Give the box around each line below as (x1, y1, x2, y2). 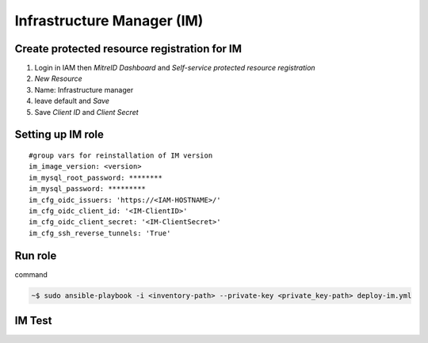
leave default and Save (34, 96, 110, 106)
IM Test (14, 314, 52, 328)
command (14, 269, 48, 279)
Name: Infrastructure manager (34, 85, 134, 94)
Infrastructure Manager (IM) (14, 12, 204, 29)
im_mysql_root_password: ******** (29, 173, 162, 182)
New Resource (34, 74, 82, 83)
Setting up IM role (14, 128, 105, 142)
